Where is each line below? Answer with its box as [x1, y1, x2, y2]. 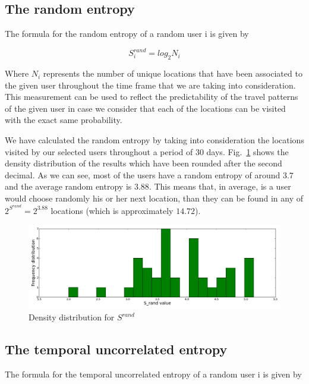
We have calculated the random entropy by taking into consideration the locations [5, 134, 304, 146]
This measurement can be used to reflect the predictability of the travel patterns [5, 90, 298, 103]
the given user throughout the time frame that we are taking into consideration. [5, 78, 296, 91]
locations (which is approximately [51, 204, 174, 216]
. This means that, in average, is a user [149, 180, 291, 193]
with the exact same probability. [5, 114, 122, 126]
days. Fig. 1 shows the [206, 145, 289, 158]
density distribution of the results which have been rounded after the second [5, 157, 282, 169]
